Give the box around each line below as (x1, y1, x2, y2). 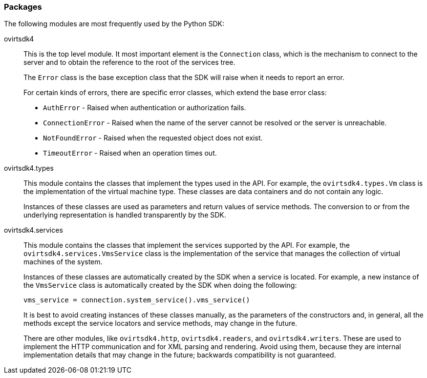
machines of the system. (23, 258, 103, 266)
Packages (4, 2, 42, 12)
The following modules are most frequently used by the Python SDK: (4, 20, 225, 28)
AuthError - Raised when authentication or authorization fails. (43, 103, 246, 112)
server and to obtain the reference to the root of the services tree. (23, 58, 235, 67)
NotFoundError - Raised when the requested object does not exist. (43, 134, 263, 142)
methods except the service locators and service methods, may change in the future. (23, 319, 298, 328)
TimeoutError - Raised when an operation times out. (43, 149, 217, 158)
